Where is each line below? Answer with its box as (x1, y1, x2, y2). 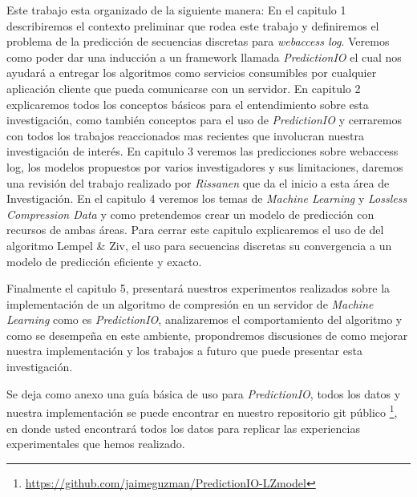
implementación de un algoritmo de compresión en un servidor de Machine (6, 295, 374, 312)
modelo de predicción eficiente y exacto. (6, 253, 202, 269)
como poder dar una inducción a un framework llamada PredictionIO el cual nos (6, 48, 402, 65)
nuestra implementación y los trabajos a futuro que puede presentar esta (6, 342, 362, 359)
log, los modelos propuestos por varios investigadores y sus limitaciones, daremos (6, 158, 403, 175)
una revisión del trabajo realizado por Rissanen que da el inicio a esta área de (6, 174, 390, 191)
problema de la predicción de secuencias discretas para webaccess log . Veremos (6, 33, 390, 50)
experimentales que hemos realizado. (6, 435, 185, 452)
